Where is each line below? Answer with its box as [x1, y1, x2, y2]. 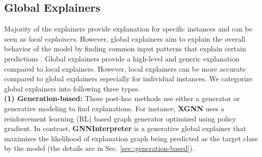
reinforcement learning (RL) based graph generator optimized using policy [4, 113, 237, 123]
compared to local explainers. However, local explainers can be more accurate [4, 63, 246, 74]
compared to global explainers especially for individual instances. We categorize [4, 73, 252, 84]
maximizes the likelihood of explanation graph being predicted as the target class [4, 133, 258, 143]
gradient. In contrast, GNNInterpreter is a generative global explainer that [4, 123, 246, 134]
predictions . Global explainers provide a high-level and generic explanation [4, 53, 240, 64]
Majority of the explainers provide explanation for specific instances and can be [4, 23, 253, 34]
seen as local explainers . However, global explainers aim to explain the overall [4, 33, 246, 44]
